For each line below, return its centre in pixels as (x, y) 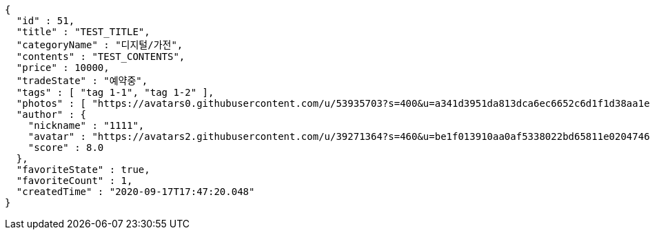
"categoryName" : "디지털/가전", (100, 45)
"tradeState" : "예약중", (82, 81)
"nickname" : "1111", (86, 125)
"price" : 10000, (63, 68)
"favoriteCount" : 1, (74, 181)
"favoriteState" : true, (83, 170)
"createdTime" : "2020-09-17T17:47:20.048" (135, 192)
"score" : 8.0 (66, 147)
